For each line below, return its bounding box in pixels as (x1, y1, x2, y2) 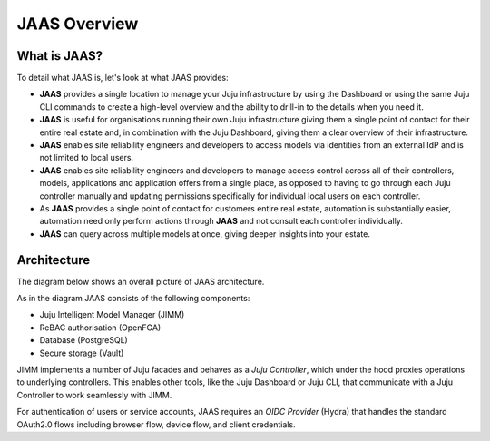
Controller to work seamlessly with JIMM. (16, 389, 172, 400)
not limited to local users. (39, 152, 134, 163)
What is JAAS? (16, 48, 103, 64)
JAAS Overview (16, 14, 139, 34)
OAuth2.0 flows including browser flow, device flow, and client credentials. (16, 418, 296, 430)
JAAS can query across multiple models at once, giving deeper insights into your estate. (39, 228, 371, 240)
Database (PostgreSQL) (39, 335, 129, 346)
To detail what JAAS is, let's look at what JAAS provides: (16, 73, 229, 83)
